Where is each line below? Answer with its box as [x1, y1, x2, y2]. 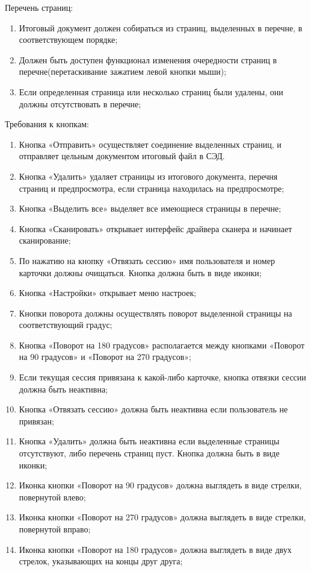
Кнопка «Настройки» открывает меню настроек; [19, 286, 197, 299]
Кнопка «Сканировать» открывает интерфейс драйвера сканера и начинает [19, 222, 292, 235]
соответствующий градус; [19, 318, 112, 331]
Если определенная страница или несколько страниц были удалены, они [19, 85, 283, 98]
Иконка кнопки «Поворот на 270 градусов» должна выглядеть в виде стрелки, [19, 511, 306, 523]
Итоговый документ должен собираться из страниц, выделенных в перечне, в [19, 21, 303, 34]
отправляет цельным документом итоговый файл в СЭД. [19, 150, 225, 162]
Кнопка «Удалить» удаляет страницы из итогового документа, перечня [19, 169, 278, 182]
